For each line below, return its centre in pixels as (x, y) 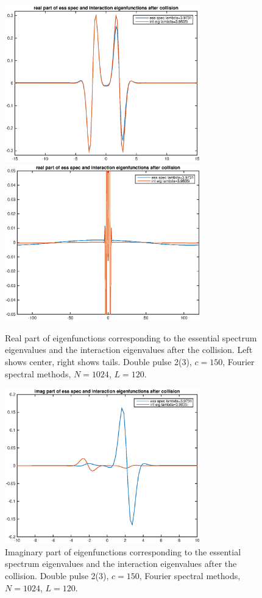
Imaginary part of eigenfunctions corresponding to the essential (123, 551)
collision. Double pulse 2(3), (57, 575)
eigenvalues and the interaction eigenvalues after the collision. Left (129, 350)
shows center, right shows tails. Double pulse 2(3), (98, 361)
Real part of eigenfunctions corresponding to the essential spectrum (131, 337)
